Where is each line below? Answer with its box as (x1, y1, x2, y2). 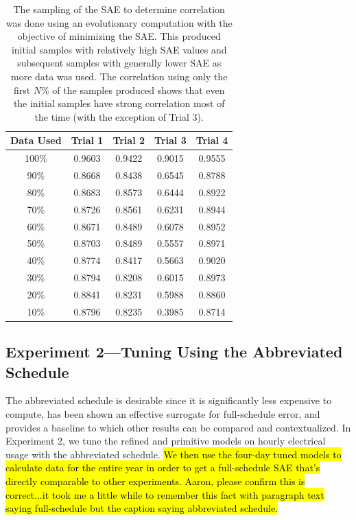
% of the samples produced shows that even (41, 82, 225, 97)
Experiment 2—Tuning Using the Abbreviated (5, 341, 343, 362)
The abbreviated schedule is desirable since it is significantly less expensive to (5, 393, 332, 407)
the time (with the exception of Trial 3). (34, 109, 204, 123)
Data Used (10, 133, 62, 147)
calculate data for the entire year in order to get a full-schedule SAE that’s (5, 460, 320, 475)
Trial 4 (195, 133, 228, 147)
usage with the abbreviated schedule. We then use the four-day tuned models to (5, 447, 342, 461)
